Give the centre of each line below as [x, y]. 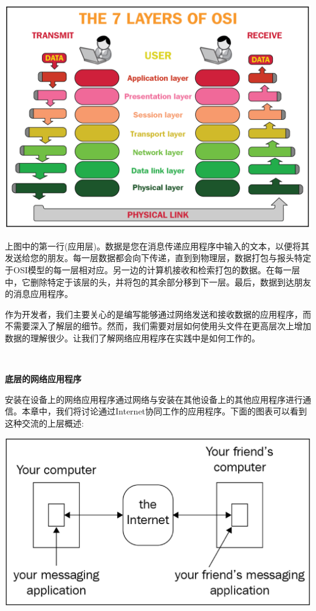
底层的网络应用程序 [43, 379]
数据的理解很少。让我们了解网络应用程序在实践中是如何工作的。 [132, 337]
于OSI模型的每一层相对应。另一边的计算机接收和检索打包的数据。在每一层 [153, 269]
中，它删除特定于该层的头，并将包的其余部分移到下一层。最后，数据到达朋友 [158, 281]
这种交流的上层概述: [44, 423]
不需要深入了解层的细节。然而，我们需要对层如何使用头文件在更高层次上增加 [158, 326]
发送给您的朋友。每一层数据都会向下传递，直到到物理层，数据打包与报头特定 [158, 258]
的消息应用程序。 [39, 294]
